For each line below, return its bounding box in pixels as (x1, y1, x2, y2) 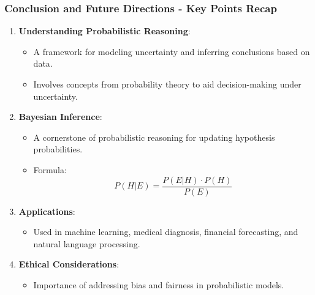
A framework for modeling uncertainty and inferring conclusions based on (33, 45, 310, 58)
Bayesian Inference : (18, 110, 102, 123)
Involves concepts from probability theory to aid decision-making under (33, 78, 302, 90)
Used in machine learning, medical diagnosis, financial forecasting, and (33, 225, 298, 238)
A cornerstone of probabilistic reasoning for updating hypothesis (33, 130, 275, 143)
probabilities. (33, 143, 83, 155)
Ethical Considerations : (18, 258, 120, 271)
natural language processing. (33, 237, 140, 250)
